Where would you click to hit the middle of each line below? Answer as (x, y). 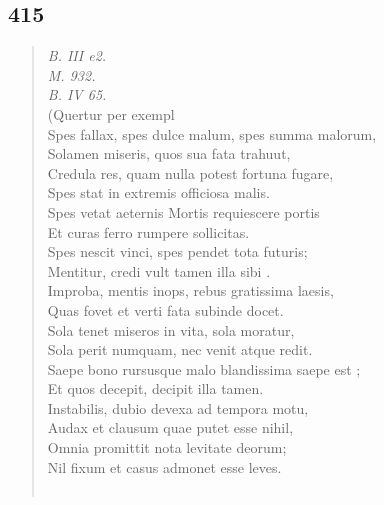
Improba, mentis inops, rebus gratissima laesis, (190, 290)
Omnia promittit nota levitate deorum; (167, 447)
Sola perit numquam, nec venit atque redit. (180, 349)
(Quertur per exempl (111, 113)
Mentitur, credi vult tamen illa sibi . (159, 270)
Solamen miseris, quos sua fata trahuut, (169, 153)
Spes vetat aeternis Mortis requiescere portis (183, 211)
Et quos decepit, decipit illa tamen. (155, 388)
